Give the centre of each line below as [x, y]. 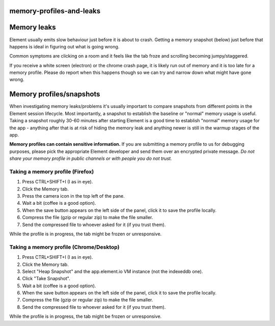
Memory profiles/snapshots [55, 94]
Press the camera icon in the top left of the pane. [73, 196]
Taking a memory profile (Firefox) [52, 172]
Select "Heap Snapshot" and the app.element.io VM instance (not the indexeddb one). [113, 271]
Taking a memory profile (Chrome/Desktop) [64, 247]
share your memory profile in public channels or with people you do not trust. [91, 158]
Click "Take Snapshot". [46, 279]
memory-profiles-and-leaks [55, 11]
